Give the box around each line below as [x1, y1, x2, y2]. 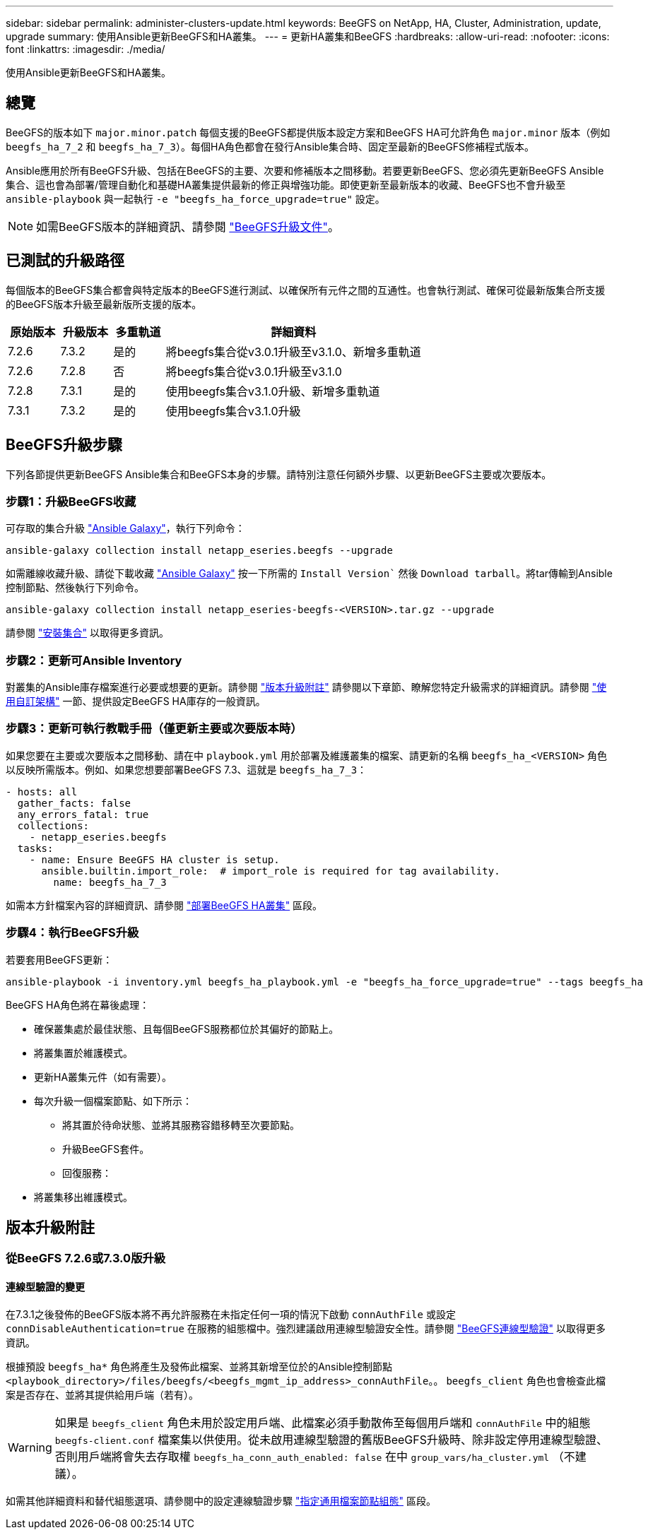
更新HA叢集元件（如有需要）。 [34, 1070, 172, 1083]
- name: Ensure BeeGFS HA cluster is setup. [29, 853, 280, 865]
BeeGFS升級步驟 [6, 436, 122, 454]
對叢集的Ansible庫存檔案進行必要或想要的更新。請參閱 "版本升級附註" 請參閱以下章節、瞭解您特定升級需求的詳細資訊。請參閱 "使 [6, 681, 607, 694]
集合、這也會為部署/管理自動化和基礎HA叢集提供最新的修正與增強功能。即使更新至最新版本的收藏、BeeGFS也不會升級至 [6, 178, 566, 191]
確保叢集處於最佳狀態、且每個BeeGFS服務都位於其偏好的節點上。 [34, 1022, 339, 1035]
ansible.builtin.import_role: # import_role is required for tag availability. [41, 865, 500, 877]
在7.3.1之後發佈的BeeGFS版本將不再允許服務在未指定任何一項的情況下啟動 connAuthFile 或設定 [6, 1308, 456, 1320]
